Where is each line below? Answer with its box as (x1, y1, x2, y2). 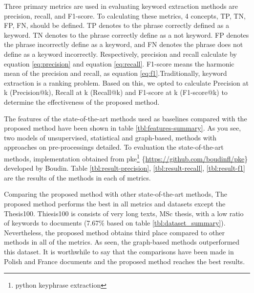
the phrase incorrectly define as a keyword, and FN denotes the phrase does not (4, 39, 243, 49)
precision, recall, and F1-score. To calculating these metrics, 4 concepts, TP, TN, (4, 10, 246, 21)
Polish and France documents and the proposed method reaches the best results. (4, 256, 245, 266)
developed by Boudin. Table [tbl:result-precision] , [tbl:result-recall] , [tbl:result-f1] (4, 163, 245, 173)
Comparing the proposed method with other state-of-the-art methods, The (4, 189, 227, 199)
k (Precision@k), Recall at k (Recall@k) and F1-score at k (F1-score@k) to (4, 87, 228, 97)
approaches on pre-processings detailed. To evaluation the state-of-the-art (4, 142, 224, 152)
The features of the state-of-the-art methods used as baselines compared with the (4, 113, 247, 123)
